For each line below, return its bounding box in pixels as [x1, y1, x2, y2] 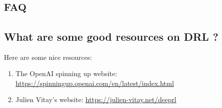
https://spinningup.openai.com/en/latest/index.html [15, 78, 174, 88]
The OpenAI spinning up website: [15, 68, 117, 79]
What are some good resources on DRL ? [4, 28, 219, 44]
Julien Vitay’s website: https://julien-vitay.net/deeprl [15, 94, 176, 105]
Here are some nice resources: [4, 52, 92, 62]
